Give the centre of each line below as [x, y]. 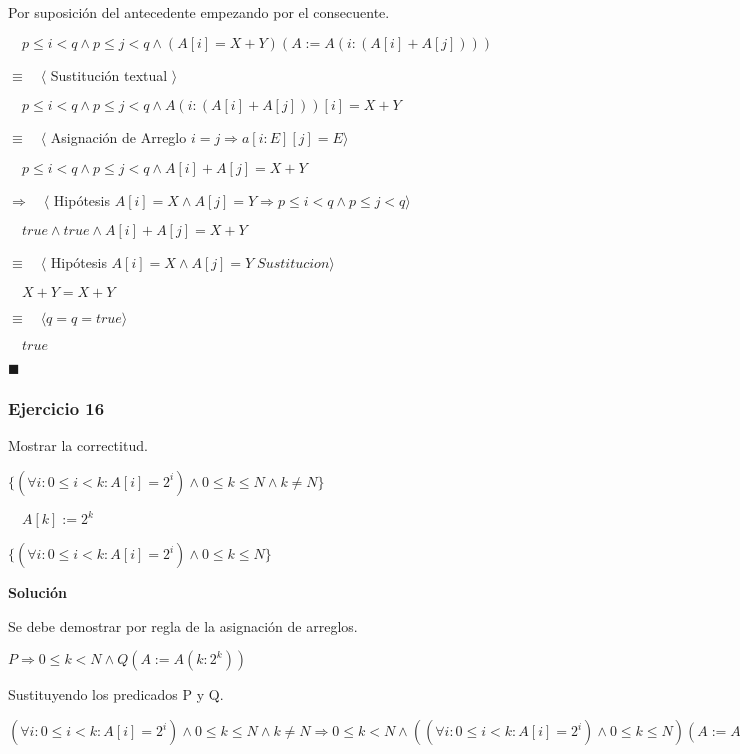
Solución [38, 592]
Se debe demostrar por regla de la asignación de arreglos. [183, 625]
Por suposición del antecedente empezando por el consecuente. [199, 12]
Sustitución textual [109, 74]
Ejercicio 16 [56, 407]
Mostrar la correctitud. [78, 445]
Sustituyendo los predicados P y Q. [116, 694]
